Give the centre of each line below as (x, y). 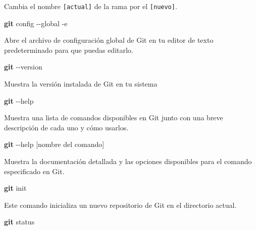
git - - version (23, 67)
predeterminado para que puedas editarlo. (69, 50)
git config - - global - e (36, 23)
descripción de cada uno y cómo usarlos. (66, 127)
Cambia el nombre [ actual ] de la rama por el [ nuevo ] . (91, 6)
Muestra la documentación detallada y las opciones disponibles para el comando (128, 161)
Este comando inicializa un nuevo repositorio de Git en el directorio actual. (120, 205)
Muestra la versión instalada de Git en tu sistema (81, 84)
